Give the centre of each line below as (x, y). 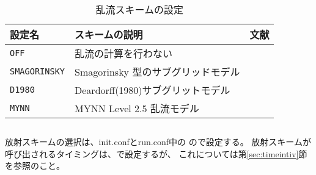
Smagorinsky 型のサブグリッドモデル (157, 71)
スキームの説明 (109, 34)
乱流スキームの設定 (139, 9)
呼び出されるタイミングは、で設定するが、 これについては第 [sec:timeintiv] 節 (156, 153)
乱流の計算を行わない (124, 53)
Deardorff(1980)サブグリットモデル (152, 90)
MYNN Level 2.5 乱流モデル (137, 108)
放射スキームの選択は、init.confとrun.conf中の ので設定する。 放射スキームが (158, 141)
